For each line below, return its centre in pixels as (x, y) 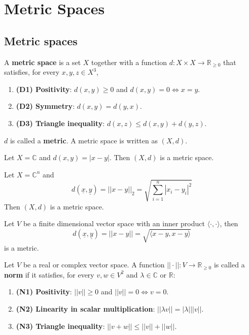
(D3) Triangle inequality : (60, 123)
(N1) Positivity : (44, 292)
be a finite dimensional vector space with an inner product (114, 223)
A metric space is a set (43, 62)
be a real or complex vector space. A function (94, 265)
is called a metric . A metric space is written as (84, 140)
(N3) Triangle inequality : (60, 326)
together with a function (129, 62)
